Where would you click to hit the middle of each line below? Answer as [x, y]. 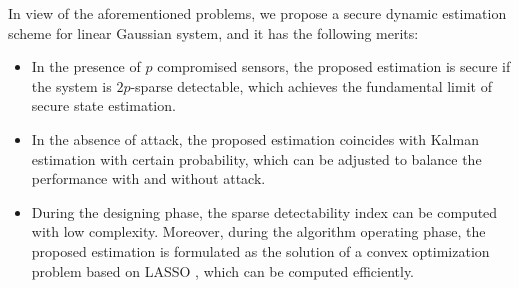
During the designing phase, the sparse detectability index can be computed [264, 211]
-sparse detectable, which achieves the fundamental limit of [311, 85]
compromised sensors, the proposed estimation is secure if [334, 66]
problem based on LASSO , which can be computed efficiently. [223, 270]
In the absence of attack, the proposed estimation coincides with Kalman [255, 138]
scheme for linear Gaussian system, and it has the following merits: [213, 32]
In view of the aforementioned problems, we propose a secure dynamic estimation [257, 13]
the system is [71, 85]
